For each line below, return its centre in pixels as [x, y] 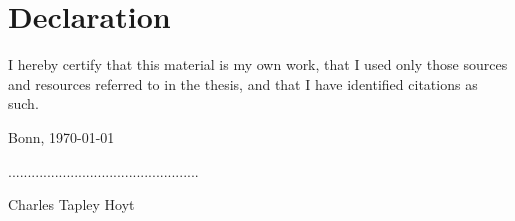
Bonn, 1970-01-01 [61, 136]
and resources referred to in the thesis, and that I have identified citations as [243, 83]
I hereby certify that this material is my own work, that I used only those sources [258, 64]
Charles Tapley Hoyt [71, 204]
